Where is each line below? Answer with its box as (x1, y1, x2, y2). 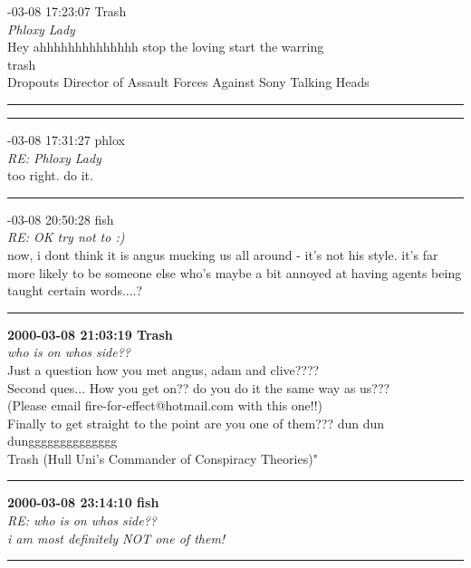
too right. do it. (7, 166, 93, 185)
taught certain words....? (7, 281, 143, 300)
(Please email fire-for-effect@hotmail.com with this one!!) (7, 396, 323, 415)
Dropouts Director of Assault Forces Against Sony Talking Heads (7, 72, 370, 91)
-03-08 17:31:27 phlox (7, 130, 125, 149)
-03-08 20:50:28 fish (7, 209, 114, 228)
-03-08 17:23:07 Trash (7, 2, 127, 20)
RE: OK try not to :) (7, 227, 125, 246)
